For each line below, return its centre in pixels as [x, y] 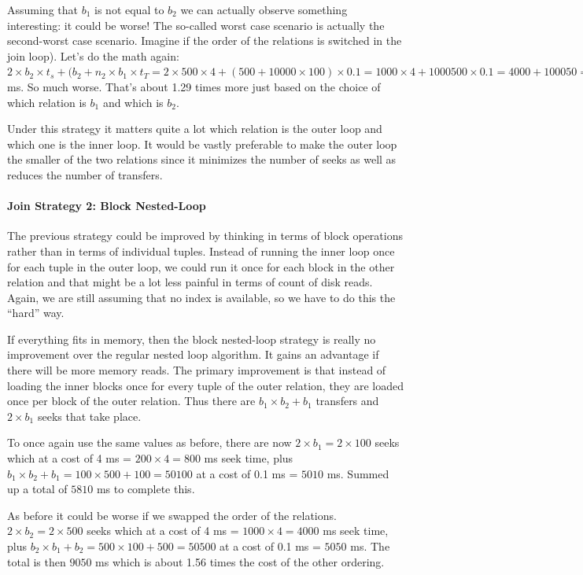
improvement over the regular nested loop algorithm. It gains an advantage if [193, 354]
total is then [37, 561]
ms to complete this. [146, 489]
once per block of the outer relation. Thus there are [131, 401]
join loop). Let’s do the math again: [93, 55]
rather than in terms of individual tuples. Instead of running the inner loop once [201, 251]
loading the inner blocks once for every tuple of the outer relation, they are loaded [205, 385]
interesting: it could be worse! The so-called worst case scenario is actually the [196, 25]
